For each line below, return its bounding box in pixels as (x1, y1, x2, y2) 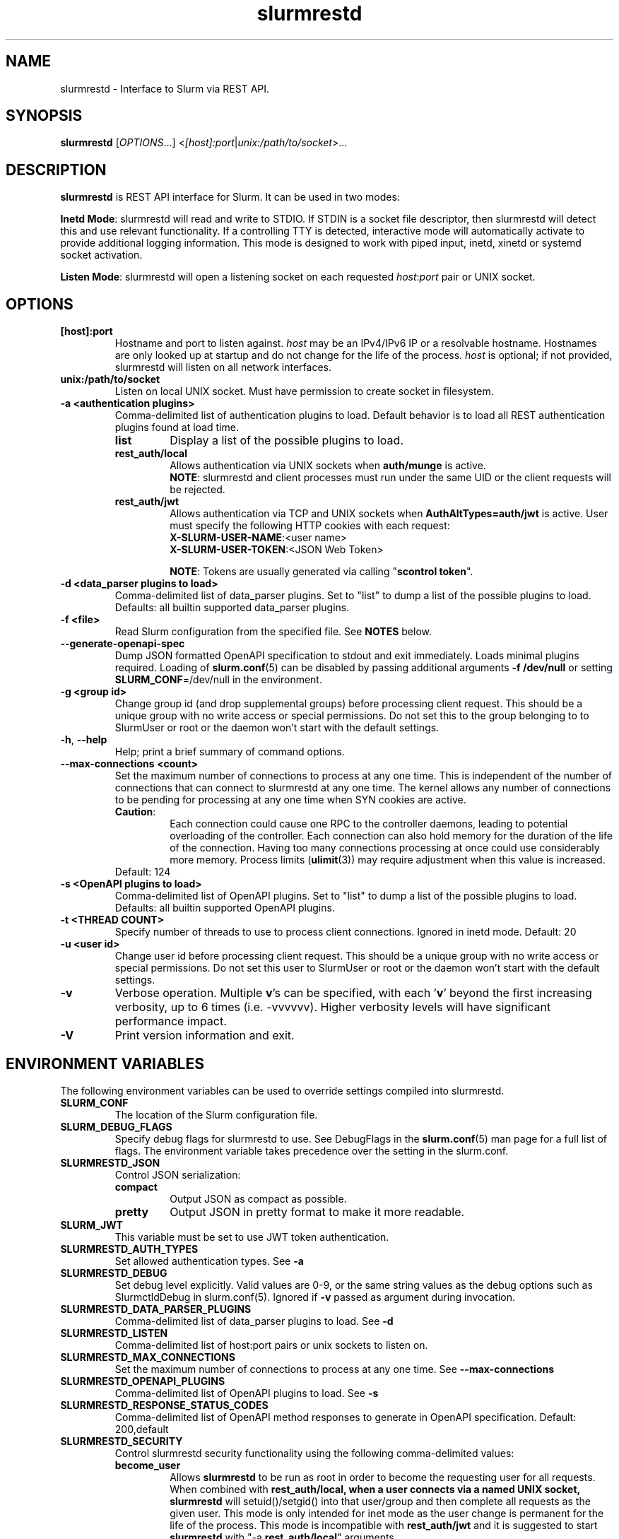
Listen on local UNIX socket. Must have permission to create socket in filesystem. (114, 385, 494, 398)
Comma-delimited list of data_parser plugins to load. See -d (114, 1314, 394, 1327)
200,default (114, 1422, 169, 1435)
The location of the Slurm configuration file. (114, 1108, 318, 1121)
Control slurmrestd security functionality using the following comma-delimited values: (114, 1446, 514, 1459)
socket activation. (60, 249, 143, 261)
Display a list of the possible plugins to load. (170, 433, 403, 448)
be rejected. (170, 483, 225, 496)
